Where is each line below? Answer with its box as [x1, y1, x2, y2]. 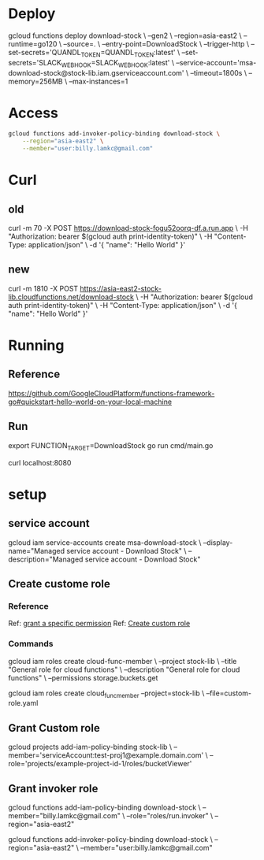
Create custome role [8, 576, 110, 591]
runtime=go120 [8, 39, 58, 48]
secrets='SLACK [8, 57, 61, 67]
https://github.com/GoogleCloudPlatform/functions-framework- [8, 388, 215, 398]
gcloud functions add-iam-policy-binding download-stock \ [8, 803, 201, 812]
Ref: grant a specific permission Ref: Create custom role [8, 619, 191, 628]
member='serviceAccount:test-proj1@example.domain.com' [8, 751, 204, 760]
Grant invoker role [8, 781, 99, 795]
